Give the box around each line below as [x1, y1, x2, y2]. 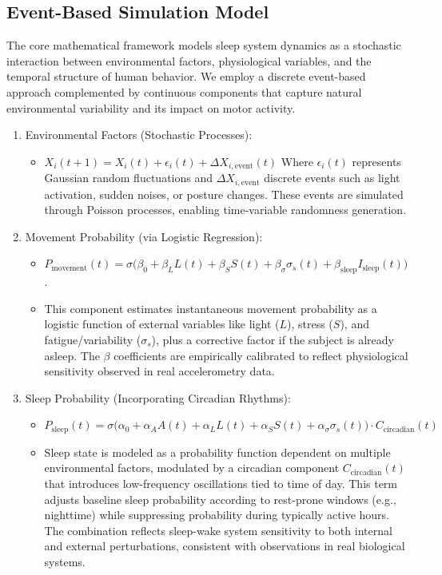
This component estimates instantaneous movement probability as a [44, 299, 377, 316]
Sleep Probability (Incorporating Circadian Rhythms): [25, 389, 291, 406]
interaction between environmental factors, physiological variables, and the [6, 52, 372, 69]
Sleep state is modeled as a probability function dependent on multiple [44, 443, 391, 460]
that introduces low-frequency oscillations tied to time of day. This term [44, 475, 398, 492]
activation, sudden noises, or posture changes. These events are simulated [44, 185, 404, 202]
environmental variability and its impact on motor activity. [6, 99, 296, 116]
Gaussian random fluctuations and [44, 169, 213, 186]
